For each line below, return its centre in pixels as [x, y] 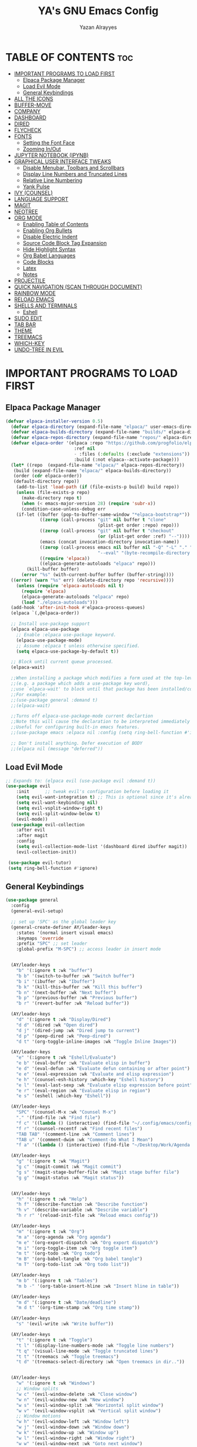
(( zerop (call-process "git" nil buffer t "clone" [103, 520]
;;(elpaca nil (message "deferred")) [57, 749]
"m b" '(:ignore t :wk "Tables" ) [57, 1281]
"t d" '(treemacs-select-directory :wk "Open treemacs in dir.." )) [100, 1362]
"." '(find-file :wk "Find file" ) [58, 1118]
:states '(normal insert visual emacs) [65, 933]
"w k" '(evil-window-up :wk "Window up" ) [67, 1433]
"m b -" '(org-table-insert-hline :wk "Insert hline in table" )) [98, 1286]
